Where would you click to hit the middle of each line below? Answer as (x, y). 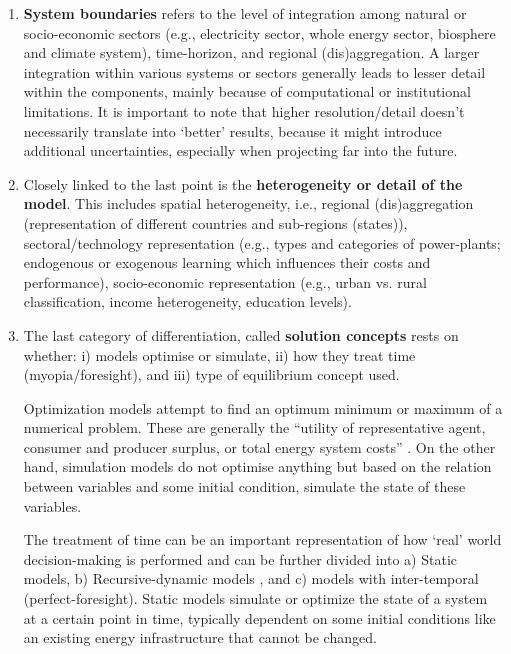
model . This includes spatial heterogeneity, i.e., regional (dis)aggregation (248, 203)
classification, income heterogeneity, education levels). (187, 301)
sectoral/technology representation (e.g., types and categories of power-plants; (262, 242)
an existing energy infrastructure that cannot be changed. (200, 637)
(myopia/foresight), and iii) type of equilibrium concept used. (211, 374)
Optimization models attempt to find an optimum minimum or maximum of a (263, 407)
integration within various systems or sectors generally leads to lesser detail (254, 71)
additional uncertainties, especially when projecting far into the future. (240, 150)
